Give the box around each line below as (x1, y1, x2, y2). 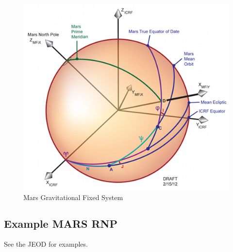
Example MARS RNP (4, 216, 118, 231)
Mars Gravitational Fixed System (23, 192, 123, 202)
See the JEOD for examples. (4, 238, 88, 249)
